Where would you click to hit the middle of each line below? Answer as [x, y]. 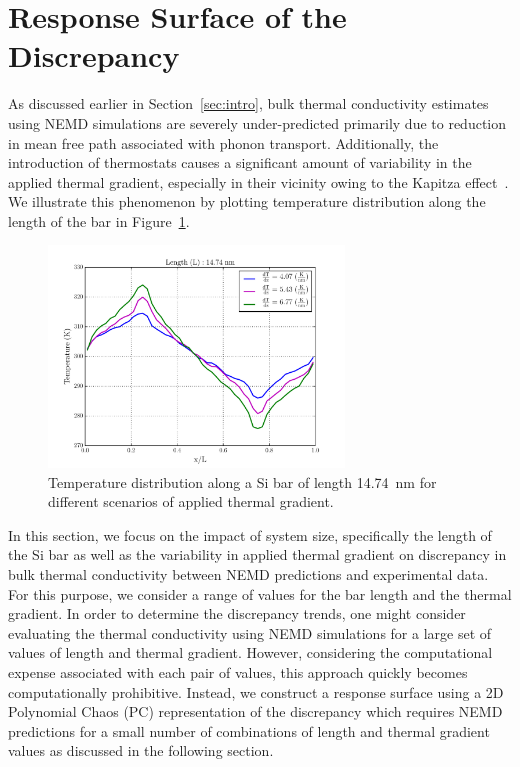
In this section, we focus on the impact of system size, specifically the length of [250, 534]
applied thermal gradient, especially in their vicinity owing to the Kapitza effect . [258, 181]
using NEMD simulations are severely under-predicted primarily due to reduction [257, 122]
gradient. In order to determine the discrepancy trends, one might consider [237, 613]
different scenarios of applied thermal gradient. [191, 501]
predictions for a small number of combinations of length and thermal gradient [249, 730]
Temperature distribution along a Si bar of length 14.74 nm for [242, 481]
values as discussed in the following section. [141, 750]
